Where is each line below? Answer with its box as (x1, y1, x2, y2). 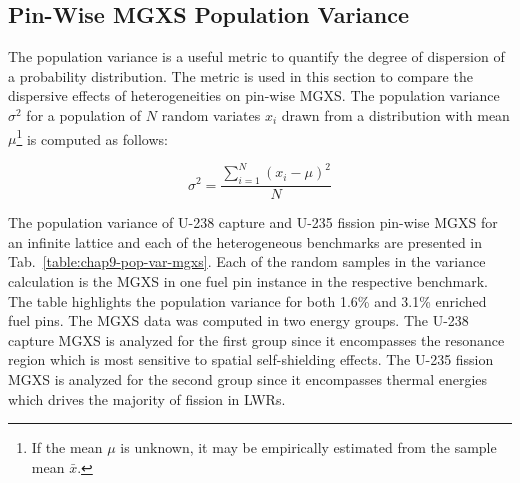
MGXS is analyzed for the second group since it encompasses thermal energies (8, 368, 488, 389)
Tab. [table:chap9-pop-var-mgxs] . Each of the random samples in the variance (8, 251, 486, 272)
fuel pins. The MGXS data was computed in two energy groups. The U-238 (8, 310, 469, 331)
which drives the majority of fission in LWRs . (8, 388, 286, 409)
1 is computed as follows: (16, 125, 168, 149)
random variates (161, 104, 261, 125)
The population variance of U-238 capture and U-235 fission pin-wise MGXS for (8, 212, 498, 233)
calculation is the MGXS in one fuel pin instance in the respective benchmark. (8, 270, 488, 291)
